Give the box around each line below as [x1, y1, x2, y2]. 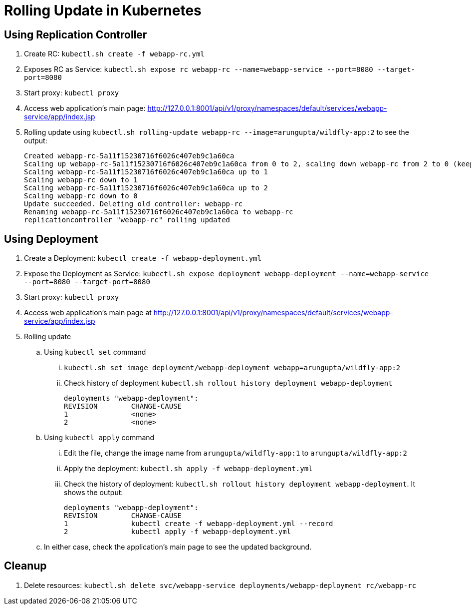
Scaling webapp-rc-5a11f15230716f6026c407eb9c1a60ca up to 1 [24, 168, 268, 176]
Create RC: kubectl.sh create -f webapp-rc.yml [24, 49, 205, 58]
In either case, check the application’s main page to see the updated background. [44, 543, 312, 552]
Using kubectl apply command [44, 433, 155, 442]
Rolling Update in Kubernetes [4, 2, 202, 19]
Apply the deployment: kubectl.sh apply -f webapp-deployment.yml [64, 464, 313, 473]
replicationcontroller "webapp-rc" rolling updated [24, 216, 231, 224]
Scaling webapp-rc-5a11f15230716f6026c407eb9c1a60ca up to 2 [24, 184, 268, 192]
